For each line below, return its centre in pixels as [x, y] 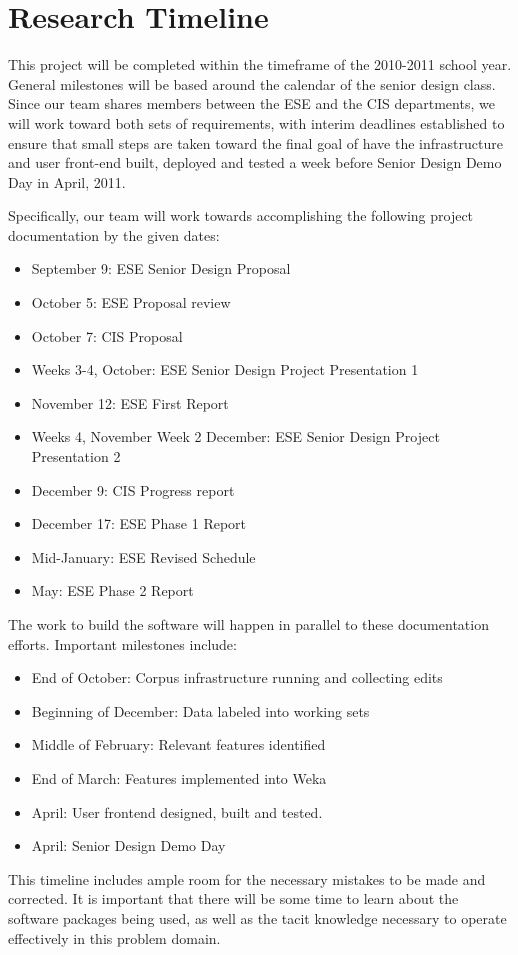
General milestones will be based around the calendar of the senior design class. [252, 83]
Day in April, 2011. [67, 181]
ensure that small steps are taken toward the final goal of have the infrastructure [255, 142]
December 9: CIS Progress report [133, 489]
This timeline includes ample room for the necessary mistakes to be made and [247, 878]
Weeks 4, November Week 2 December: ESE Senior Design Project [235, 436]
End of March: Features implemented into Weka [179, 777]
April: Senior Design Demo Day [128, 845]
